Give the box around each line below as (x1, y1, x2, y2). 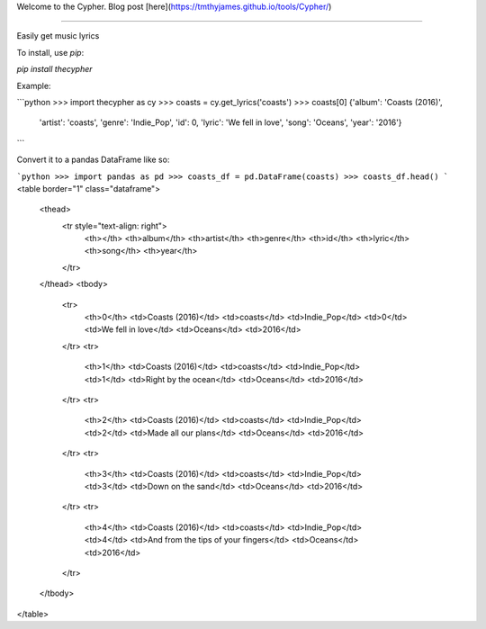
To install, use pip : (16, 47, 85, 58)
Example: (16, 80, 51, 91)
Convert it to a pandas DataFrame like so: (16, 154, 170, 166)
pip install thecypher (16, 64, 94, 75)
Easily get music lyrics (16, 31, 100, 41)
